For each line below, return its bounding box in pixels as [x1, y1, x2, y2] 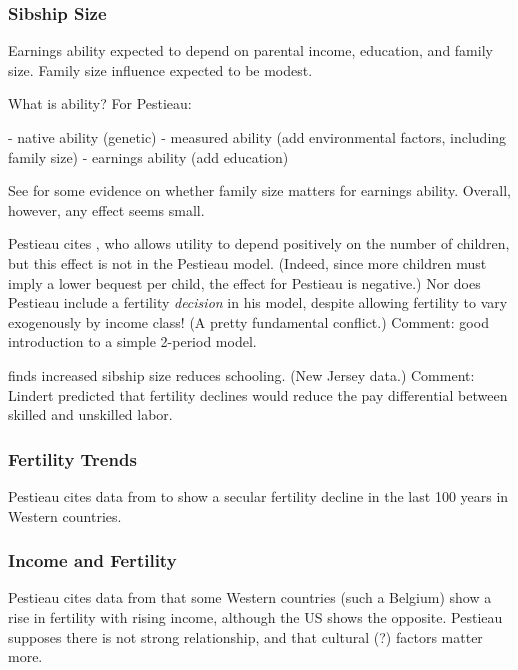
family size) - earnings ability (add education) [8, 146, 289, 167]
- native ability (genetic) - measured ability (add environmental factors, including [8, 127, 507, 147]
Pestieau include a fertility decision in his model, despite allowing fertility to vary [8, 292, 508, 313]
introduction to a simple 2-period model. [8, 331, 257, 352]
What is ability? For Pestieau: [8, 93, 192, 114]
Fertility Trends [8, 446, 137, 471]
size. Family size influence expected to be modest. [8, 59, 313, 80]
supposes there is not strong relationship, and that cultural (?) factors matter [8, 626, 483, 647]
